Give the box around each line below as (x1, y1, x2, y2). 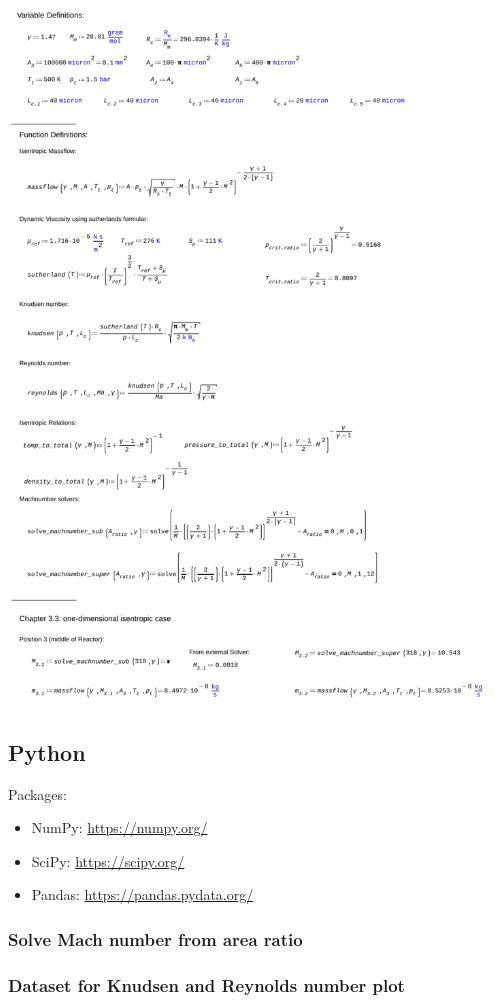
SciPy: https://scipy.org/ (31, 850, 185, 871)
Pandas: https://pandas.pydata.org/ (31, 884, 254, 905)
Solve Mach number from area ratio (8, 926, 303, 951)
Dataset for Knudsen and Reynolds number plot (8, 972, 405, 997)
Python (8, 736, 86, 767)
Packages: (8, 783, 67, 804)
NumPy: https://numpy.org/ (31, 817, 208, 838)
